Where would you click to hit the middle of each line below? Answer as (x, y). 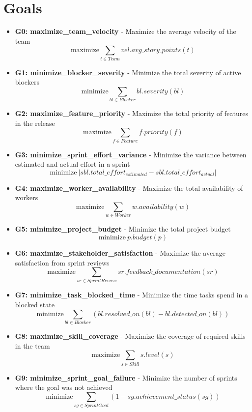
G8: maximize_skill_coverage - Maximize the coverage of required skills (130, 336)
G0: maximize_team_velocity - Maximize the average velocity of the (126, 31)
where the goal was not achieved (64, 387)
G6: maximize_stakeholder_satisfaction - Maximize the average (120, 252)
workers (27, 197)
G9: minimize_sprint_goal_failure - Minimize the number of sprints (126, 377)
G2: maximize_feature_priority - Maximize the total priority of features (131, 113)
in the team (32, 345)
